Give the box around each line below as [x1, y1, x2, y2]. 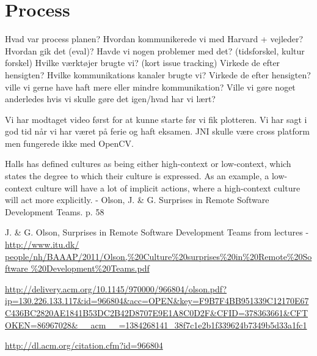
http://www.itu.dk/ [5, 238, 79, 251]
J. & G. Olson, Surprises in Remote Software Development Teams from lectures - [5, 226, 309, 239]
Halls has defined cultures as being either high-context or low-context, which [5, 157, 291, 170]
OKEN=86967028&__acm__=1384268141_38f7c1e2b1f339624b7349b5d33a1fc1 [5, 318, 307, 331]
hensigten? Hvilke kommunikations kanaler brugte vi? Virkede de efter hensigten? [5, 68, 311, 81]
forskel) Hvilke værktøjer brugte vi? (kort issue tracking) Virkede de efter [5, 56, 280, 69]
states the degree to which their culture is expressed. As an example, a [5, 169, 269, 182]
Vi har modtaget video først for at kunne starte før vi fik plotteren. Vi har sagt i [5, 113, 307, 125]
